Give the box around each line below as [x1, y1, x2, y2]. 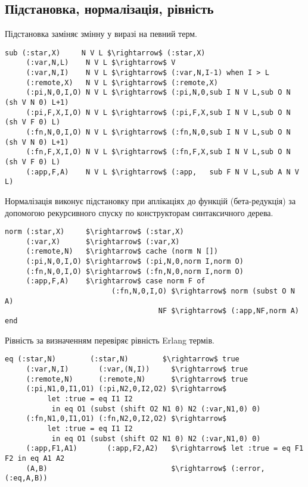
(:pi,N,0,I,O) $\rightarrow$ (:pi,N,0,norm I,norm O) [26, 257, 244, 266]
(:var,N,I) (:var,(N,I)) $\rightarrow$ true [26, 364, 248, 373]
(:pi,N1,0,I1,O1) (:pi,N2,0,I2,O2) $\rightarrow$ [26, 385, 227, 394]
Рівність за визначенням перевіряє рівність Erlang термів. [5, 333, 214, 346]
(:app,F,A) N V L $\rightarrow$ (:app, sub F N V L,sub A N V [26, 167, 299, 176]
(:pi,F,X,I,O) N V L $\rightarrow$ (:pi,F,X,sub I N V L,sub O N [26, 108, 291, 117]
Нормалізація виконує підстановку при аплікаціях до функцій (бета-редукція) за [5, 194, 296, 207]
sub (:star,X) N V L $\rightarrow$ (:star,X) [5, 48, 206, 57]
